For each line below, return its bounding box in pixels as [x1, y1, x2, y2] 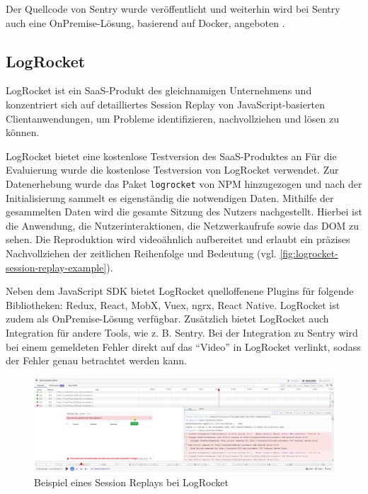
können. [6, 125, 40, 140]
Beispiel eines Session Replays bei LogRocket [34, 474, 229, 489]
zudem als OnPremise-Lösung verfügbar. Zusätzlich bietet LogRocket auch [6, 311, 329, 326]
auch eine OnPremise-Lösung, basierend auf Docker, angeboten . [6, 15, 285, 30]
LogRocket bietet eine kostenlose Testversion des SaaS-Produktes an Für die [6, 148, 337, 163]
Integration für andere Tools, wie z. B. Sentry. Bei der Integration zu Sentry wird [6, 325, 358, 339]
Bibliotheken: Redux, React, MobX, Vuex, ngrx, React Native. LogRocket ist [6, 297, 340, 312]
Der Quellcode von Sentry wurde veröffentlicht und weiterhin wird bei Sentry [6, 1, 340, 16]
